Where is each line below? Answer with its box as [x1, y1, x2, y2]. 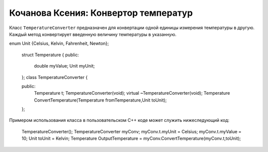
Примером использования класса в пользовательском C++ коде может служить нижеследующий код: [9, 117, 230, 123]
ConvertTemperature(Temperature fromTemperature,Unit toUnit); [34, 97, 167, 103]
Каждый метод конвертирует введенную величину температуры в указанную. [9, 31, 177, 37]
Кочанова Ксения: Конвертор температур [9, 7, 193, 18]
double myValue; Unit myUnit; [34, 63, 95, 69]
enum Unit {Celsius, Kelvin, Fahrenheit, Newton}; [9, 40, 109, 46]
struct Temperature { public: [21, 52, 79, 58]
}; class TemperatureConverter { [21, 74, 88, 80]
